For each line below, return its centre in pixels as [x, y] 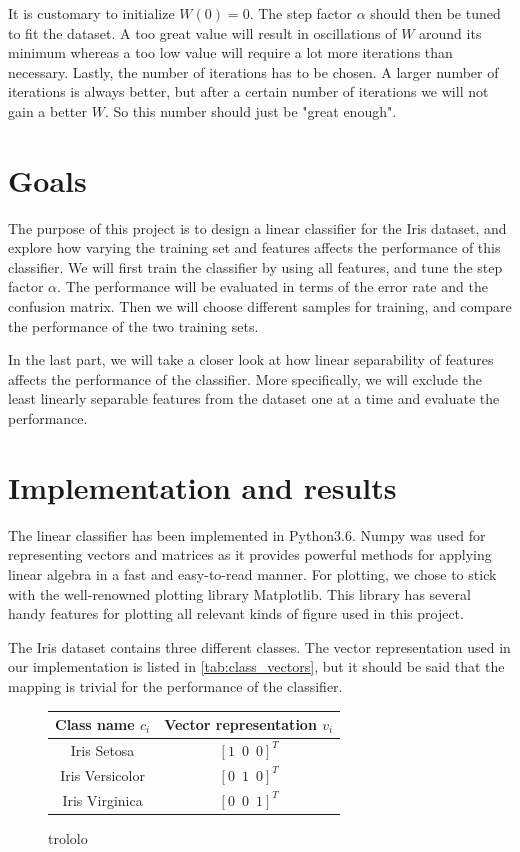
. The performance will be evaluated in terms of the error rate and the [272, 286]
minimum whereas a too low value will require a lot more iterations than [230, 52]
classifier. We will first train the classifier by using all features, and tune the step [255, 266]
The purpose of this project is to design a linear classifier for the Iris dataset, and [257, 227]
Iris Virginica [102, 799]
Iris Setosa [102, 749]
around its [450, 32]
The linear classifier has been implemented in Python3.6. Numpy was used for [247, 534]
